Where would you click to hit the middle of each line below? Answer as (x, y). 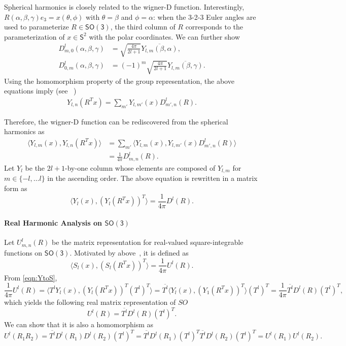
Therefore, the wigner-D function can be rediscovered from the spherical (116, 121)
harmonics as (24, 131)
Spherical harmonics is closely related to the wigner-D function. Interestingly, (124, 7)
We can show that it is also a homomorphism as (79, 324)
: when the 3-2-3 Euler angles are (204, 17)
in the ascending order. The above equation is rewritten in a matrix (152, 178)
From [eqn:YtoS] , (31, 277)
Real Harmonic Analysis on (53, 223)
